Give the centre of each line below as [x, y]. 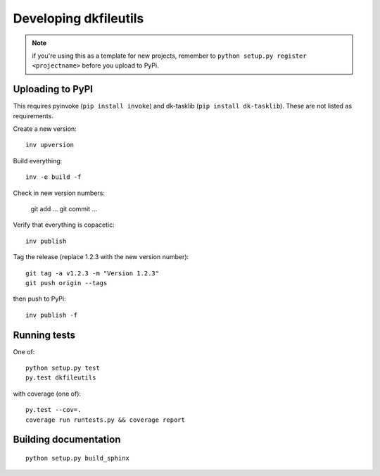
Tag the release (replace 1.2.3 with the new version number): [101, 257]
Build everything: [38, 161]
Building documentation [67, 440]
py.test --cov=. [53, 410]
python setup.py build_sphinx [78, 458]
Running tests [44, 335]
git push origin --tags [66, 283]
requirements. [33, 115]
